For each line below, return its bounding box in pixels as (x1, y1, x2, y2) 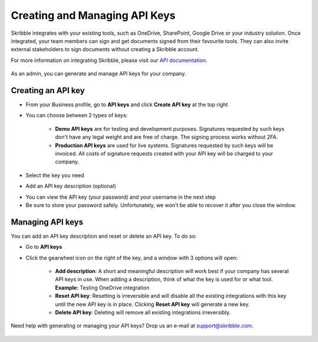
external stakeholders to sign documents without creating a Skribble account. (11, 46, 200, 53)
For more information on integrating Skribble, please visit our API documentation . (11, 57, 208, 64)
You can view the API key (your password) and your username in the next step (25, 193, 216, 200)
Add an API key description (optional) (25, 183, 117, 190)
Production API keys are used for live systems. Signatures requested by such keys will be (55, 142, 274, 149)
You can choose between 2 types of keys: (25, 112, 128, 119)
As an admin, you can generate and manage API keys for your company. (11, 70, 187, 77)
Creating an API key (11, 85, 85, 96)
